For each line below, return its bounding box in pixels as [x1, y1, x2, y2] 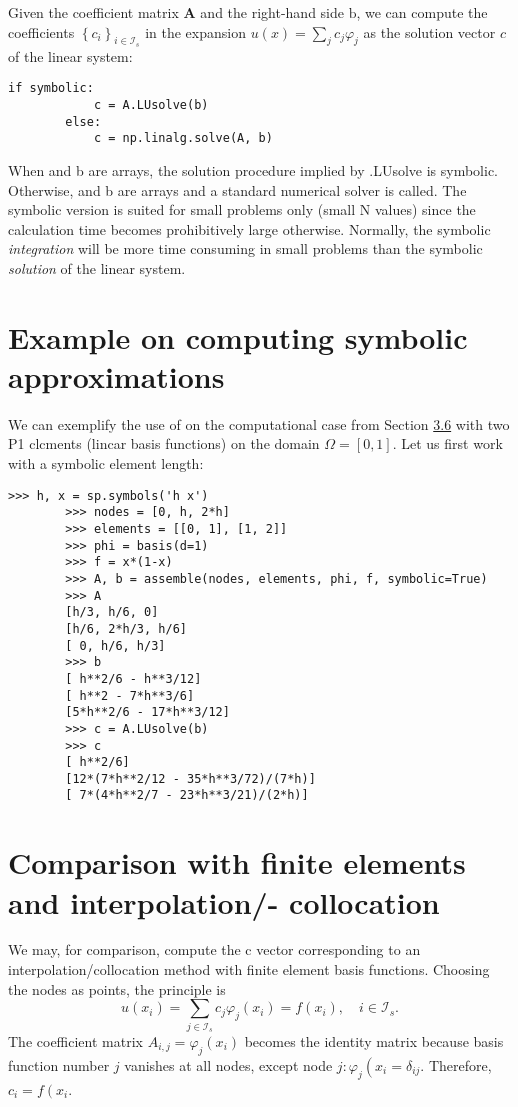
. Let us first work [392, 433, 503, 454]
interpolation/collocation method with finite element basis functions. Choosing [8, 959, 490, 980]
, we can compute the [356, 2, 488, 22]
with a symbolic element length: [8, 453, 204, 474]
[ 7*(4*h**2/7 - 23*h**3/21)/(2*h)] [65, 788, 309, 803]
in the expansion [145, 21, 246, 42]
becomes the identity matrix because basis [244, 1030, 504, 1051]
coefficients [8, 21, 75, 42]
